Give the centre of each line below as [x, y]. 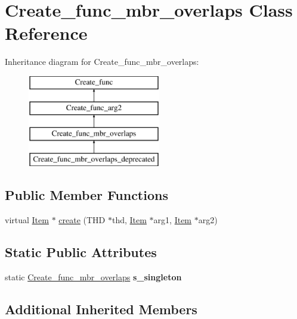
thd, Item [129, 219]
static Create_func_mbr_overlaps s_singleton [93, 276]
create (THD [82, 219]
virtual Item [27, 219]
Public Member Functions [86, 195]
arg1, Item [173, 219]
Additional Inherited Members [101, 309]
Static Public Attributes [81, 251]
